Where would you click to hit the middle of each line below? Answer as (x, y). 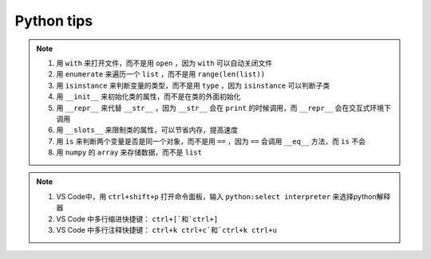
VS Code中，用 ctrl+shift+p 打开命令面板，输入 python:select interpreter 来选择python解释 (223, 196)
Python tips (54, 21)
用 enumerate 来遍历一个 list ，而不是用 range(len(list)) (161, 74)
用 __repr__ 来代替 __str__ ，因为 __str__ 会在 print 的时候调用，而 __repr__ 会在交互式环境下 (223, 108)
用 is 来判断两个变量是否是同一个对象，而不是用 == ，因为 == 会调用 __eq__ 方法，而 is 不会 (211, 141)
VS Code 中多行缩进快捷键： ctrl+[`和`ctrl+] (137, 218)
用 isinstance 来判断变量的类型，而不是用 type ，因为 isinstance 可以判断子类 (193, 85)
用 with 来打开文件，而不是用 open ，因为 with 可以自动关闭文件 (164, 63)
